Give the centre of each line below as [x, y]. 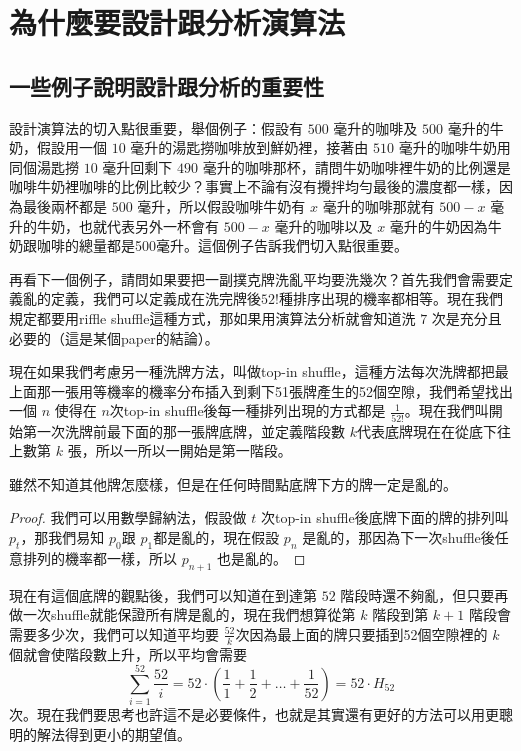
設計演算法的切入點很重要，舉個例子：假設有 [156, 127]
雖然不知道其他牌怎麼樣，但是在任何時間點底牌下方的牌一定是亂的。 [233, 483]
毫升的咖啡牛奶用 [454, 147]
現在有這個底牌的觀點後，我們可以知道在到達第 [163, 594]
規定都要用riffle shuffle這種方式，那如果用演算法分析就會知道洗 [212, 317]
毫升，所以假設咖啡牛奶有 [221, 205]
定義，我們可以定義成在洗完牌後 [155, 298]
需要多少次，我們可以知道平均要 [114, 633]
